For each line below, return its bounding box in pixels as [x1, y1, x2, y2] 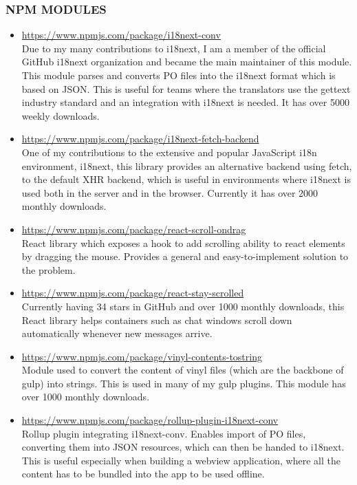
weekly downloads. [21, 108, 100, 122]
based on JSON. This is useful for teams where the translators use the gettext [21, 81, 351, 96]
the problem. [21, 262, 76, 277]
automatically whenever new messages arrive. [21, 326, 213, 341]
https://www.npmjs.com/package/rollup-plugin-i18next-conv [21, 413, 279, 427]
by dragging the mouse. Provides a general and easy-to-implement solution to [21, 249, 349, 263]
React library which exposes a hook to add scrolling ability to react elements [21, 235, 345, 250]
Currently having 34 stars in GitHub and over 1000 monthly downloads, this [21, 299, 345, 313]
